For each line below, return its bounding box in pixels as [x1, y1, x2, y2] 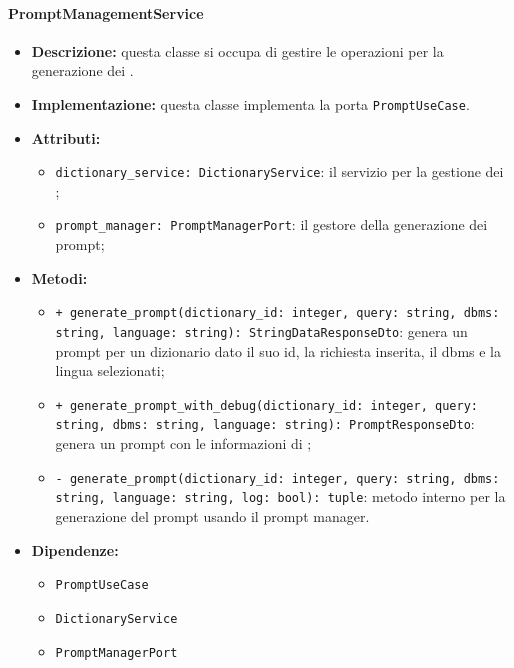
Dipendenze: [31, 539, 119, 560]
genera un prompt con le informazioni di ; [55, 433, 312, 454]
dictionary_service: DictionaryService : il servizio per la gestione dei [55, 161, 504, 182]
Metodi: [31, 267, 88, 288]
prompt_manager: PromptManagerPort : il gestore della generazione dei [55, 214, 488, 235]
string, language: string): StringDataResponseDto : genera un [55, 320, 468, 341]
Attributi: [31, 127, 101, 148]
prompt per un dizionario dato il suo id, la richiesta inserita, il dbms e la [55, 340, 502, 361]
